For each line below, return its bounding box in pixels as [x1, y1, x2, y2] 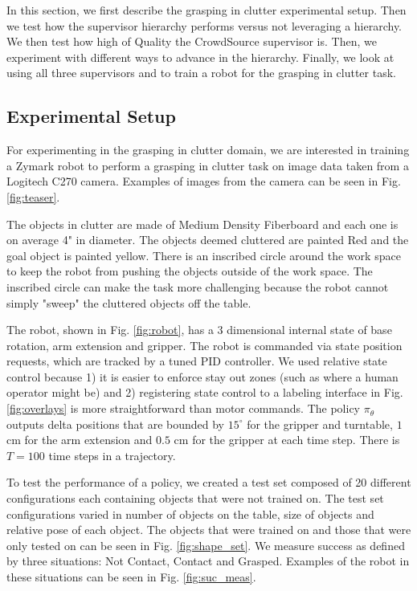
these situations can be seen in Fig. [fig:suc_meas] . [6, 569, 256, 585]
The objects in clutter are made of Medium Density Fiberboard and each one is [6, 215, 399, 232]
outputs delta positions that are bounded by [6, 415, 224, 432]
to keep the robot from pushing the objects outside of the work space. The [6, 263, 373, 279]
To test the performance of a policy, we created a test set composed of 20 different [6, 474, 411, 491]
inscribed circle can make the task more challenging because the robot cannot [6, 278, 389, 295]
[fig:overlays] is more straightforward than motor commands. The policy [6, 400, 360, 417]
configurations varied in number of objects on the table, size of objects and [6, 505, 374, 522]
